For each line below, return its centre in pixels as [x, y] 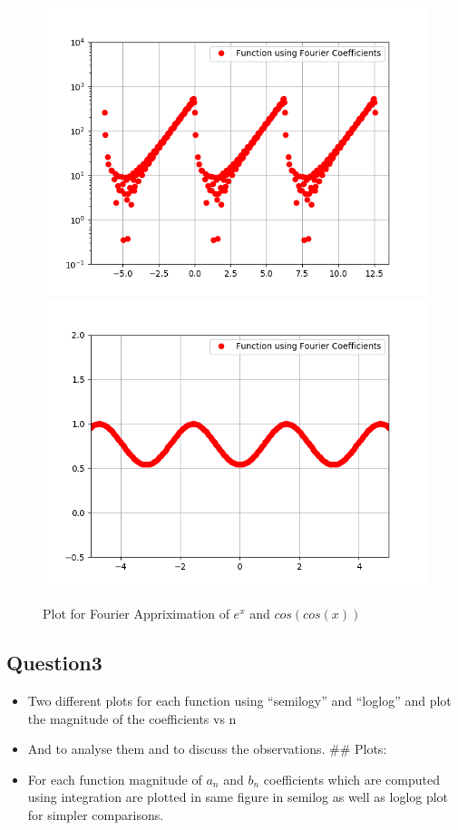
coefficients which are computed [351, 779]
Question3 [54, 663]
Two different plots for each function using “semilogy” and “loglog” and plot [239, 700]
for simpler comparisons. [96, 814]
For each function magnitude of [115, 779]
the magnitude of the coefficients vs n [132, 718]
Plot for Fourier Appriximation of [136, 614]
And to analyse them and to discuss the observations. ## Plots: [207, 749]
